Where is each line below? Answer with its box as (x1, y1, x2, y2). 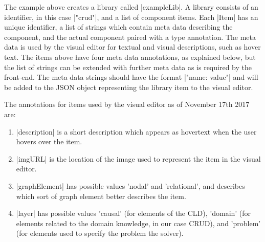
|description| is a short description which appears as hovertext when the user (16, 126, 257, 137)
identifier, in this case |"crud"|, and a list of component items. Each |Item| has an (4, 11, 258, 22)
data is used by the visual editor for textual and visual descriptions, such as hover (4, 41, 261, 52)
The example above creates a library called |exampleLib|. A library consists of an (4, 2, 258, 12)
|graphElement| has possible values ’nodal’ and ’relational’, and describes (16, 180, 245, 191)
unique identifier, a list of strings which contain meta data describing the (4, 21, 233, 32)
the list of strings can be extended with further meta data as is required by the (4, 61, 252, 72)
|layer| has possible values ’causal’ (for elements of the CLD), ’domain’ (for (16, 208, 251, 218)
